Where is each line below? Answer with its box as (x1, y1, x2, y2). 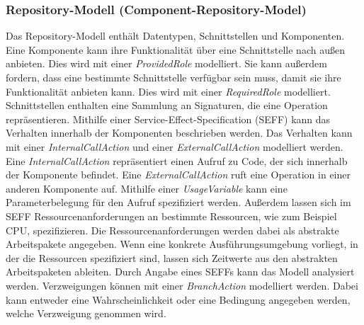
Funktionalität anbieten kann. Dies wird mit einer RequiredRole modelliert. (6, 84, 331, 98)
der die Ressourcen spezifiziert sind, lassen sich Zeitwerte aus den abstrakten (6, 250, 338, 265)
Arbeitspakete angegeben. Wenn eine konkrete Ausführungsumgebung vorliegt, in (6, 236, 358, 251)
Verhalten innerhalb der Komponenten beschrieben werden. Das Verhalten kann (6, 125, 353, 140)
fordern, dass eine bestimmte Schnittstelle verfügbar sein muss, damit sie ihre (6, 70, 341, 84)
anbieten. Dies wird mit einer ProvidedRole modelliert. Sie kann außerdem (6, 56, 327, 71)
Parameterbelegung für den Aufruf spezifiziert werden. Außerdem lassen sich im (6, 195, 351, 210)
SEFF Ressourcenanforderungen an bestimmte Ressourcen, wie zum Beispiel (6, 208, 337, 223)
